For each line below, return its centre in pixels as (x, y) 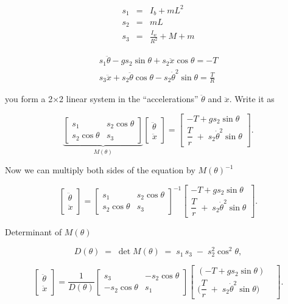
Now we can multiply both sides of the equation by (100, 170)
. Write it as (252, 99)
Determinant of (33, 232)
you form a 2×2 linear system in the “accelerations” (102, 99)
